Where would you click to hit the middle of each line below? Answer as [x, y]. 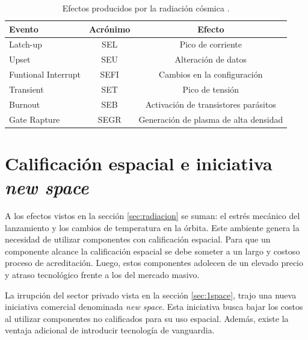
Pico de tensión [211, 89]
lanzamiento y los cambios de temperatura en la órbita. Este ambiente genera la [152, 227]
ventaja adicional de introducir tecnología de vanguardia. [110, 330]
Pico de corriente [211, 44]
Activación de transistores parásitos [211, 104]
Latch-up [26, 44]
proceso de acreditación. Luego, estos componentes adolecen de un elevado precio [154, 263]
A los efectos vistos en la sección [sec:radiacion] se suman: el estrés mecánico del [152, 216]
